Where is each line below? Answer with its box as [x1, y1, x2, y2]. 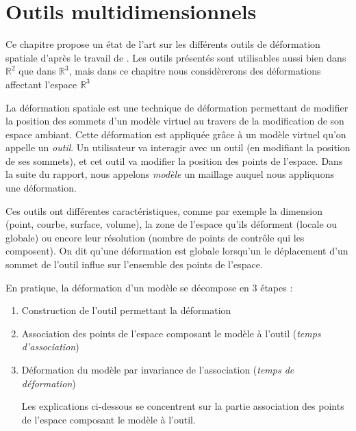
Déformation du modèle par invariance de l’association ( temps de [21, 363, 294, 376]
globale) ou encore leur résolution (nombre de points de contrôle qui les [5, 230, 305, 244]
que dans [18, 64, 56, 78]
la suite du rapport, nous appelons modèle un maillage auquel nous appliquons [5, 167, 334, 181]
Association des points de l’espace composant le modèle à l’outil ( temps [21, 326, 321, 340]
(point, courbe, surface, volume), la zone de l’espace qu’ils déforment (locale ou [5, 217, 338, 231]
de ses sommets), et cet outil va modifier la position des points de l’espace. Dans [5, 153, 343, 168]
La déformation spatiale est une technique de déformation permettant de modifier [5, 100, 348, 114]
